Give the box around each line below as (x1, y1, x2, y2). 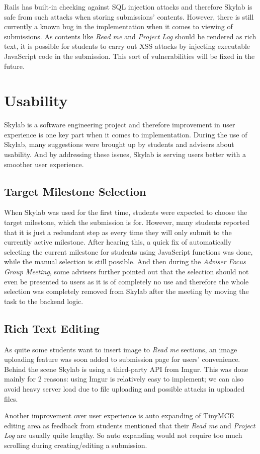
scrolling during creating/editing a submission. (4, 439, 147, 450)
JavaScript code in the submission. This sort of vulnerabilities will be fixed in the (4, 50, 255, 61)
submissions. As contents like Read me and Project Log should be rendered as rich (4, 31, 256, 41)
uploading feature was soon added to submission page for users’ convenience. (4, 354, 240, 364)
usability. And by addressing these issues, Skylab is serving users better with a (4, 149, 246, 160)
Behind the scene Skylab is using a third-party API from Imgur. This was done (4, 363, 248, 374)
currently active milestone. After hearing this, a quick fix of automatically (4, 237, 232, 247)
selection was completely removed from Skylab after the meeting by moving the (4, 286, 249, 296)
